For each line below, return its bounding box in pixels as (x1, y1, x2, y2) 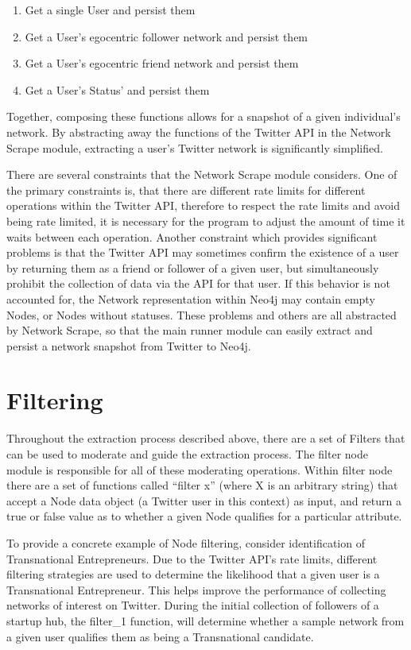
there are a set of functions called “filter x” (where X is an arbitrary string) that (6, 477, 398, 493)
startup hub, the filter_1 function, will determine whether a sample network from (6, 612, 405, 629)
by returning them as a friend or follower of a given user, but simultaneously (6, 259, 379, 276)
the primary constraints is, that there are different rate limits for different (6, 181, 366, 198)
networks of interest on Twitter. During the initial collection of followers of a (6, 597, 379, 613)
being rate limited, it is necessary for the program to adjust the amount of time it (6, 212, 405, 229)
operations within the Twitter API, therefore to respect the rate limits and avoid (6, 197, 400, 214)
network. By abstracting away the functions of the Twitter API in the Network (6, 123, 391, 140)
